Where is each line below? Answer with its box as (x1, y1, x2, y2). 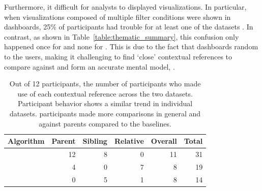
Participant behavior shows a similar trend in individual (17, 98, 193, 109)
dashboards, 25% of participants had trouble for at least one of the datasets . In (4, 21, 253, 32)
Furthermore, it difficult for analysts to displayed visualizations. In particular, (4, 2, 247, 12)
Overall (151, 136, 177, 146)
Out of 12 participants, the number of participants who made (9, 78, 201, 89)
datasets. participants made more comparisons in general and (10, 108, 201, 118)
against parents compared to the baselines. (39, 118, 171, 129)
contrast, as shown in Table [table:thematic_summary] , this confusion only (4, 31, 239, 42)
